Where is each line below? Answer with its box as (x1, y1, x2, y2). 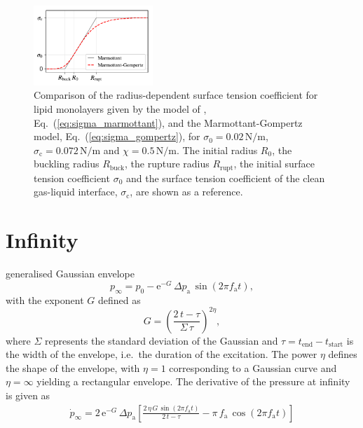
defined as (97, 292, 141, 307)
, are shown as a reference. (130, 184, 243, 199)
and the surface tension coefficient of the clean (125, 170, 325, 185)
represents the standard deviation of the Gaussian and (45, 333, 278, 347)
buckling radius (34, 156, 100, 171)
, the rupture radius (124, 156, 210, 171)
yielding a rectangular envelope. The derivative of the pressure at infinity (36, 374, 350, 389)
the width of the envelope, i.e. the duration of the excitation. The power (6, 347, 317, 361)
